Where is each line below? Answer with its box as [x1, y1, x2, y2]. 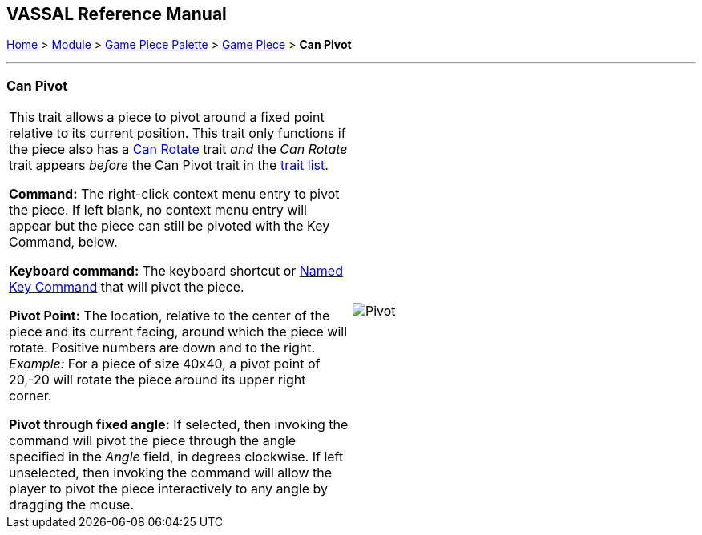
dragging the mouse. [9, 497, 135, 513]
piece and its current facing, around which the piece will [9, 324, 348, 340]
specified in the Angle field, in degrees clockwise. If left [9, 449, 344, 465]
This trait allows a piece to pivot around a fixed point [9, 109, 325, 126]
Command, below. [9, 234, 118, 251]
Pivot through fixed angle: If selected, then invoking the [9, 416, 349, 433]
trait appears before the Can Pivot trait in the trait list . [9, 157, 329, 174]
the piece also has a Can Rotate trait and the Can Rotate [9, 141, 348, 158]
